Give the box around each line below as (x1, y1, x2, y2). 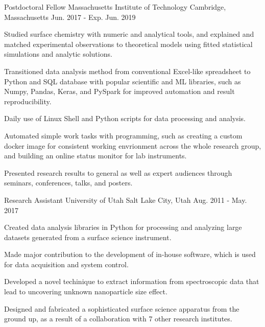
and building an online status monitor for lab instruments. (4, 150, 187, 161)
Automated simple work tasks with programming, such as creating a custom (4, 130, 243, 141)
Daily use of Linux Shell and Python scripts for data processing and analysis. (4, 113, 246, 124)
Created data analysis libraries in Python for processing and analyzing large (4, 222, 242, 232)
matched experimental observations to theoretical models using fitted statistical (4, 38, 253, 49)
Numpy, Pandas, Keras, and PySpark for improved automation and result (4, 86, 235, 97)
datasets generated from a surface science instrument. (4, 231, 172, 242)
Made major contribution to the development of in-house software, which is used (4, 249, 256, 260)
